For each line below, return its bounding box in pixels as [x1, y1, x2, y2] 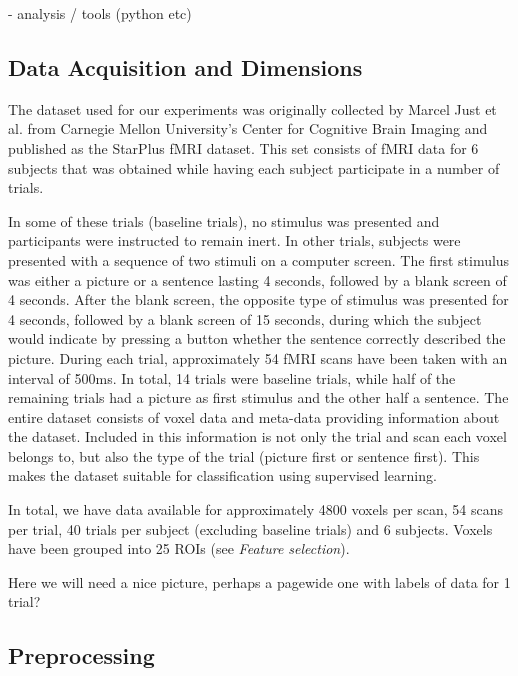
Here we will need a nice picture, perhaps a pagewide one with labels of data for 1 [8, 571, 511, 592]
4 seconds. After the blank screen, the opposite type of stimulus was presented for [8, 289, 509, 310]
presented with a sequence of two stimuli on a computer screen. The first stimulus [8, 249, 510, 270]
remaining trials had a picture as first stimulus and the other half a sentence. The [8, 387, 509, 408]
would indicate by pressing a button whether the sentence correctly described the [8, 328, 506, 349]
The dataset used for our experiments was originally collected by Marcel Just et [8, 98, 497, 119]
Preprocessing [8, 640, 155, 671]
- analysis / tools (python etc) [8, 3, 192, 23]
